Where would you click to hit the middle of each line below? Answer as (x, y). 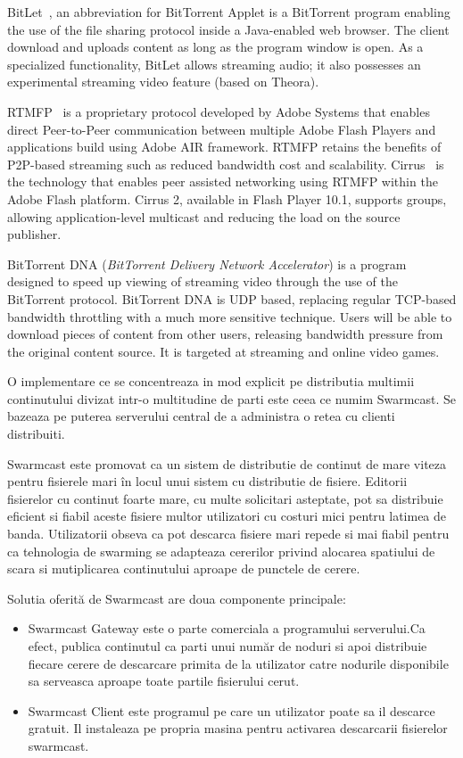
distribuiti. (36, 434)
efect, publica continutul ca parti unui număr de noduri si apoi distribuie (227, 646)
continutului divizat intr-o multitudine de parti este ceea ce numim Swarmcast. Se (232, 398)
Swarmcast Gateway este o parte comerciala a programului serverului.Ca (227, 628)
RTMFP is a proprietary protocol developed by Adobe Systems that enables (219, 111)
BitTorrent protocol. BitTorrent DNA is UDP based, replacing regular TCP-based (232, 298)
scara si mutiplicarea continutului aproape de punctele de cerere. (184, 568)
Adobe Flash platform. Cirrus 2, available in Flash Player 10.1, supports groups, (227, 198)
